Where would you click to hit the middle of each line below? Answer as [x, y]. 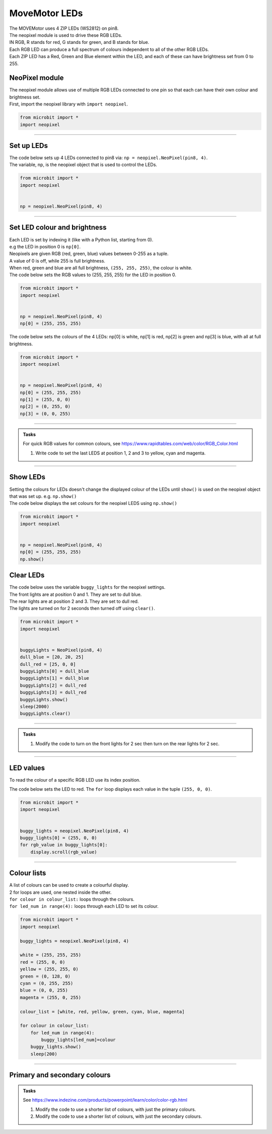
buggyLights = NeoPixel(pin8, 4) [61, 650]
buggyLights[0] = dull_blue [54, 671]
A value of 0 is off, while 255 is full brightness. [57, 261]
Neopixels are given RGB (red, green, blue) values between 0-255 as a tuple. [89, 254]
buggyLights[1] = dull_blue [54, 678]
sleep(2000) [35, 707]
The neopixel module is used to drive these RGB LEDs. [66, 35]
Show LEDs [27, 477]
